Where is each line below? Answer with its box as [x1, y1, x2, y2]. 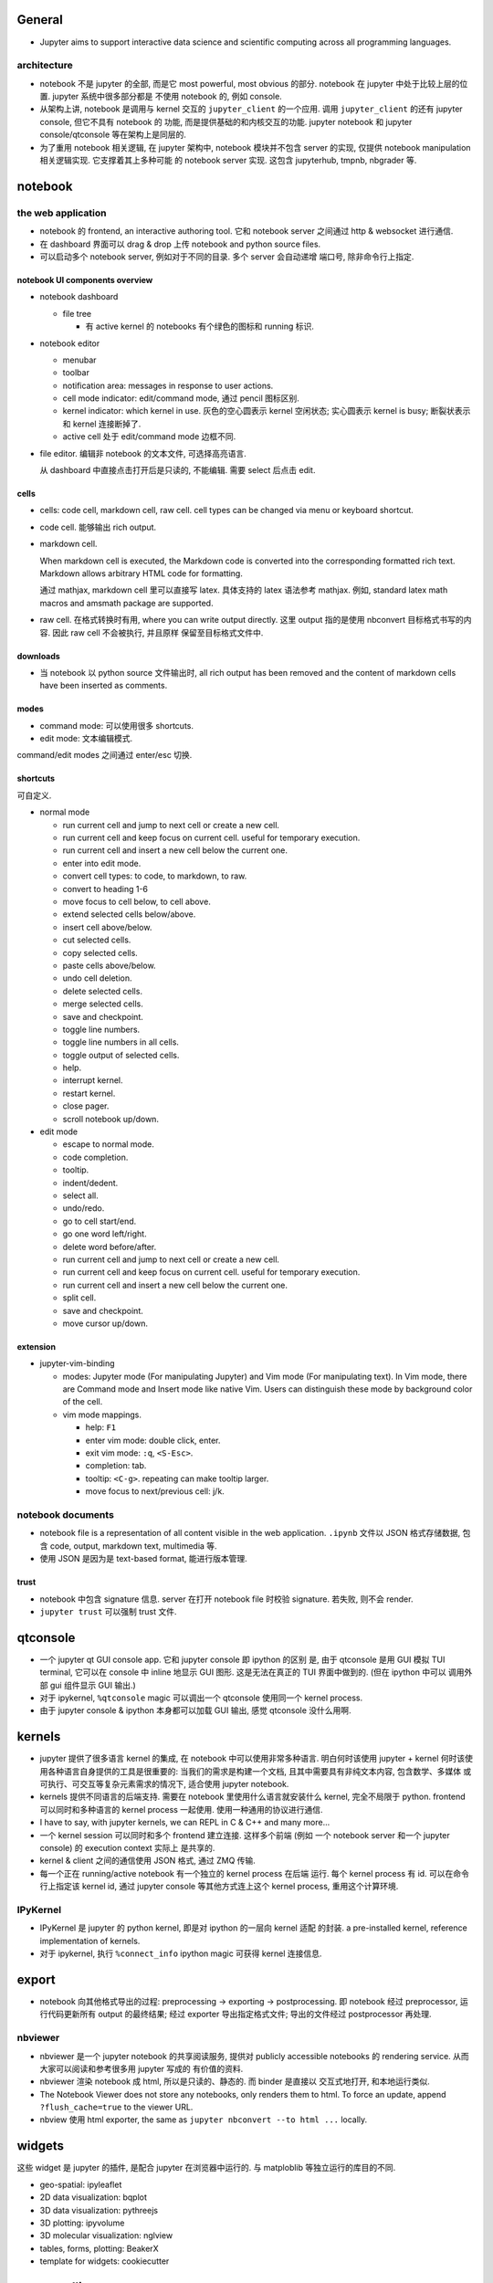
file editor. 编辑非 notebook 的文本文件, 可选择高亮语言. [39, 447, 246, 458]
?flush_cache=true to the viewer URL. [39, 2101, 194, 2113]
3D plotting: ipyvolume [39, 2217, 125, 2228]
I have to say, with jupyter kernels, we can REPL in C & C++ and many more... [39, 1817, 330, 1828]
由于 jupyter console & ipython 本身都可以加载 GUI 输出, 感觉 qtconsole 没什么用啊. [39, 1705, 351, 1716]
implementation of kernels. [39, 1935, 141, 1946]
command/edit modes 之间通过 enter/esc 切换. [16, 750, 193, 761]
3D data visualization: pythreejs [39, 2204, 159, 2215]
